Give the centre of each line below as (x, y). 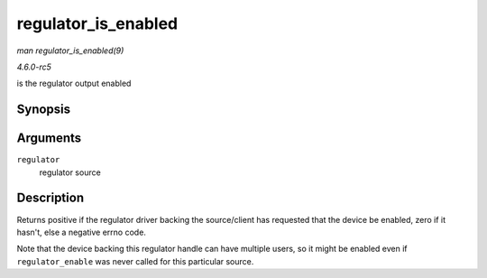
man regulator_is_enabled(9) (70, 51)
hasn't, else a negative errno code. (81, 232)
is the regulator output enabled (74, 83)
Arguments (49, 139)
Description (51, 198)
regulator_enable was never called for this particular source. (135, 261)
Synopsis (44, 110)
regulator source (70, 172)
